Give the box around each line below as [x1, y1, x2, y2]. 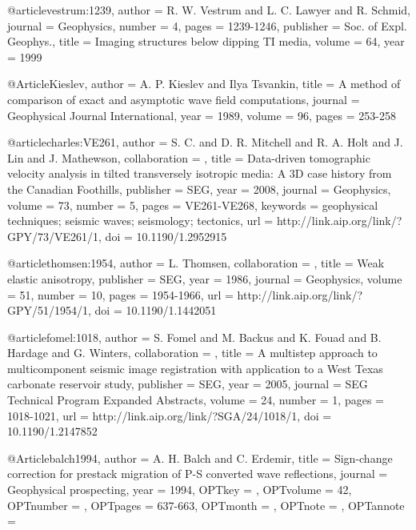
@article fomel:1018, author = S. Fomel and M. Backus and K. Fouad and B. [7, 328, 382, 345]
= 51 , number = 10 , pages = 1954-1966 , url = [7, 286, 234, 303]
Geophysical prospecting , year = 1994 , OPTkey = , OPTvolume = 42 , [7, 481, 352, 498]
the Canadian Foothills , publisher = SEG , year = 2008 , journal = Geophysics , [7, 180, 391, 197]
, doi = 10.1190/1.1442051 [88, 302, 217, 319]
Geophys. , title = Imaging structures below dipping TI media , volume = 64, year [7, 33, 405, 50]
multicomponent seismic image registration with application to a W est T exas [7, 359, 383, 376]
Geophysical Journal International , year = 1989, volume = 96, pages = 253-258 [7, 106, 396, 123]
